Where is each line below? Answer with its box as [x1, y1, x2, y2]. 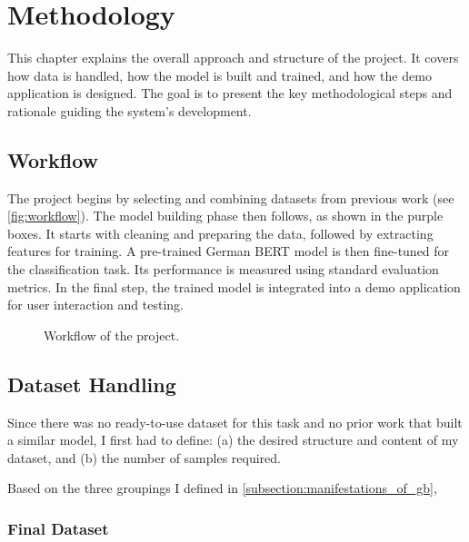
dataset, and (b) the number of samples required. [7, 448, 281, 467]
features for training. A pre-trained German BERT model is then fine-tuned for [7, 241, 450, 261]
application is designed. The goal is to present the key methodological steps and [7, 84, 453, 103]
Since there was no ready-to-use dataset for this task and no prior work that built [7, 412, 463, 431]
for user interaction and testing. [7, 295, 184, 314]
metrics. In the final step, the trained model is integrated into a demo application [7, 277, 461, 296]
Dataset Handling [7, 370, 176, 398]
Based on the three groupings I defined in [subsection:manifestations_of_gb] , [7, 478, 437, 498]
